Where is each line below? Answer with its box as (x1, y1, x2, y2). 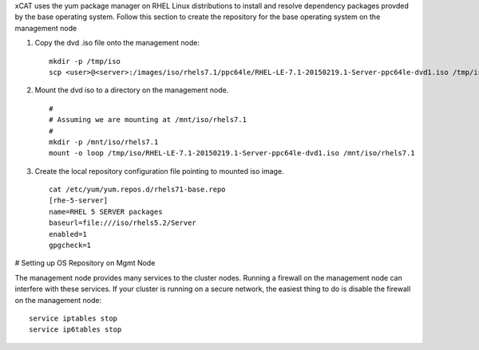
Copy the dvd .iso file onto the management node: (34, 38, 200, 48)
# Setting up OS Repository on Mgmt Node (14, 258, 156, 268)
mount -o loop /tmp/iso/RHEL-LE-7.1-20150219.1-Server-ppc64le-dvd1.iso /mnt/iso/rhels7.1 (49, 148, 415, 158)
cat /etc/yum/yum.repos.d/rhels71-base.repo (49, 185, 227, 195)
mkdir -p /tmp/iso (49, 57, 121, 65)
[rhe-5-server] (49, 196, 109, 205)
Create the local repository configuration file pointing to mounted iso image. (34, 166, 284, 175)
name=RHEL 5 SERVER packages (49, 207, 163, 216)
